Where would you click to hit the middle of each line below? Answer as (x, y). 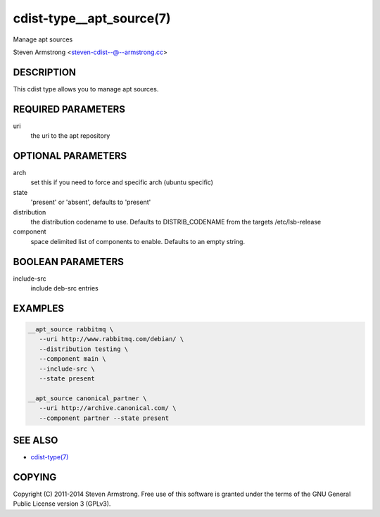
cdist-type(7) (50, 457)
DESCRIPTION (45, 72)
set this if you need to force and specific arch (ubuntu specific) (122, 182)
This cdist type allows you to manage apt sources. (86, 89)
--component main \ (72, 359)
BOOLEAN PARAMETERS (69, 261)
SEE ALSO (36, 440)
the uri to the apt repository (70, 136)
